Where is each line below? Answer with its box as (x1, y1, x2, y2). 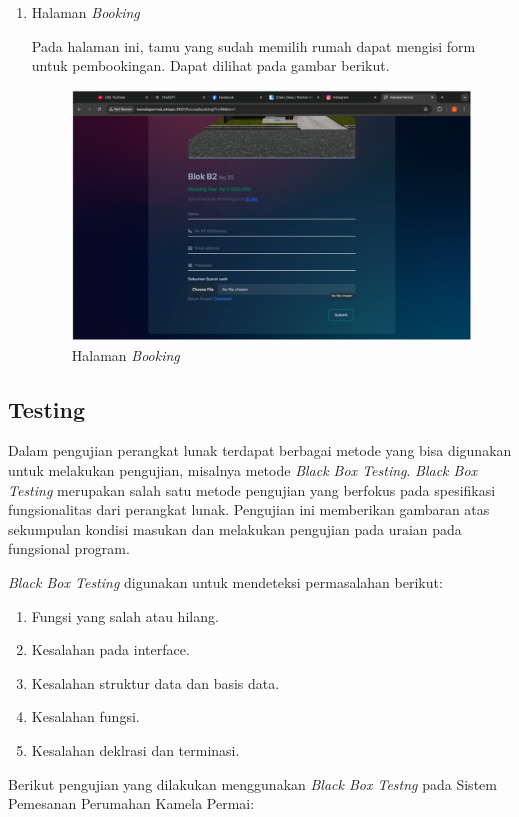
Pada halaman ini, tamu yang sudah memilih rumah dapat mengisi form (31, 35, 476, 56)
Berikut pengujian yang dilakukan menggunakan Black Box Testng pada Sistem (8, 773, 497, 794)
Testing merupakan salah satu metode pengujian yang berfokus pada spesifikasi (8, 479, 496, 500)
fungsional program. (8, 538, 130, 559)
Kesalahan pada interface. (31, 639, 190, 660)
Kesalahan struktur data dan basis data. (31, 672, 280, 693)
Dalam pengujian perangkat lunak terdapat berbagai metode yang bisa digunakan (8, 440, 512, 461)
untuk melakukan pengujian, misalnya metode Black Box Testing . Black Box (8, 460, 478, 481)
